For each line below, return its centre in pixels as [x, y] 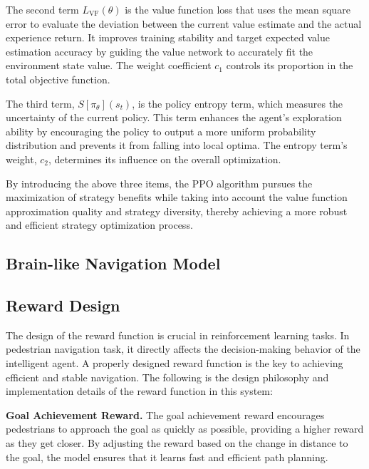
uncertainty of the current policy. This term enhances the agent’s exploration [174, 117]
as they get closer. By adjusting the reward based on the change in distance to [177, 443]
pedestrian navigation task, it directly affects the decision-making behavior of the [183, 349]
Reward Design [63, 305]
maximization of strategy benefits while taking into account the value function [177, 197]
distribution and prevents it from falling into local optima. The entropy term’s [177, 145]
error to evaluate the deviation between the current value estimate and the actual [184, 23]
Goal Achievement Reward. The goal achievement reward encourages [165, 414]
